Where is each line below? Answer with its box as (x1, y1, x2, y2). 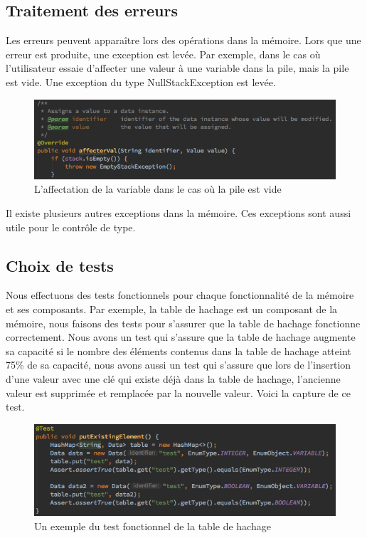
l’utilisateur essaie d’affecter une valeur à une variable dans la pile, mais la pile (6, 60, 349, 75)
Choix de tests (6, 254, 114, 276)
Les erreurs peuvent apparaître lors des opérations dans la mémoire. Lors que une (6, 33, 361, 48)
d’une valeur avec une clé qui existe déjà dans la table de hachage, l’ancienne (6, 371, 341, 386)
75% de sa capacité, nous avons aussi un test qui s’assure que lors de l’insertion (6, 357, 351, 372)
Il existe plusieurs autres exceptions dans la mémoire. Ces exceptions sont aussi (6, 206, 351, 221)
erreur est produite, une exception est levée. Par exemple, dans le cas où (6, 46, 321, 61)
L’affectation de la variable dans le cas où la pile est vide (34, 181, 282, 196)
